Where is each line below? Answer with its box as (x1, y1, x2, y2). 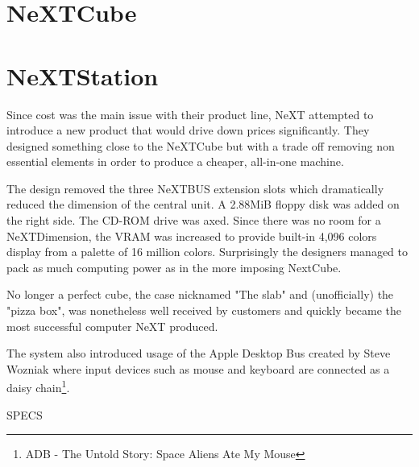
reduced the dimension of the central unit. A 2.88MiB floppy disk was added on (6, 196, 400, 213)
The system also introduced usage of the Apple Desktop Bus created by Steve (6, 345, 391, 362)
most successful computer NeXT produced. (6, 317, 218, 334)
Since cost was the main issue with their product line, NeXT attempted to (6, 105, 374, 122)
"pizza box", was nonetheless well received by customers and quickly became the (6, 302, 401, 319)
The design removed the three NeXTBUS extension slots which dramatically (6, 180, 384, 196)
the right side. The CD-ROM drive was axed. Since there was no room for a (6, 212, 381, 229)
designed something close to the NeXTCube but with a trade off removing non (6, 137, 395, 154)
